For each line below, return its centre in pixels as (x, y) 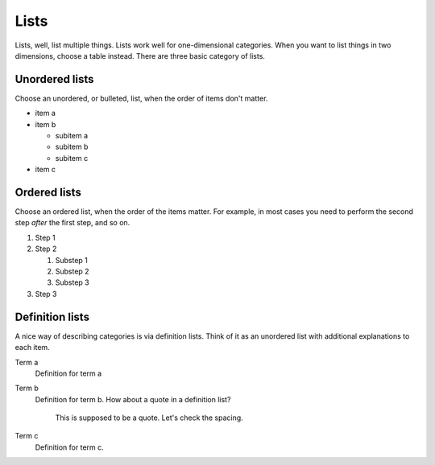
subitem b (72, 147)
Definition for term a (68, 373)
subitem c (72, 158)
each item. (32, 348)
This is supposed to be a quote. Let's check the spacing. (149, 418)
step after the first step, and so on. (72, 223)
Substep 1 (72, 260)
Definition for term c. (69, 447)
